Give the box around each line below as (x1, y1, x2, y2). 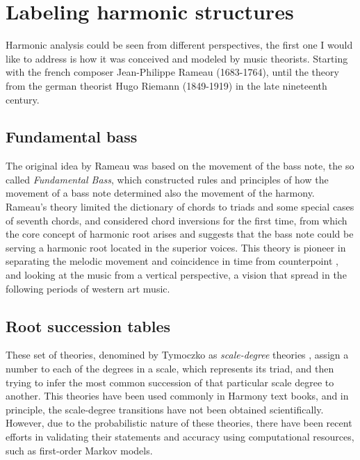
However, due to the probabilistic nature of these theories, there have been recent (6, 416, 352, 430)
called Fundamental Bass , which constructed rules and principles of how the (6, 172, 329, 186)
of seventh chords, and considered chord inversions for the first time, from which (6, 213, 347, 227)
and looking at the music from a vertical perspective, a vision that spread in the (6, 268, 347, 282)
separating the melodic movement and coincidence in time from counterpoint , (6, 254, 338, 268)
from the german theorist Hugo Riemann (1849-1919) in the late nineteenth (6, 78, 327, 92)
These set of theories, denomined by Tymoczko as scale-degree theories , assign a (6, 347, 349, 362)
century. (6, 92, 40, 106)
